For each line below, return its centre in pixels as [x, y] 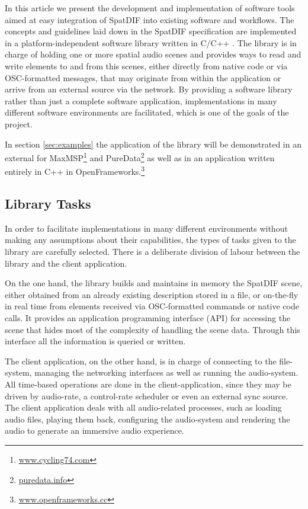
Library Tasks [48, 204]
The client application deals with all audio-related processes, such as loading [143, 407]
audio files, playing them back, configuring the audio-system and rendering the [147, 419]
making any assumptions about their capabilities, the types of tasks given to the [150, 240]
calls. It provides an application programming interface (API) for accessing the [148, 317]
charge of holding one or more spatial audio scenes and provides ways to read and [153, 54]
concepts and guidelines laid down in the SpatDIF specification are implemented [151, 31]
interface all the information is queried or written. [95, 341]
